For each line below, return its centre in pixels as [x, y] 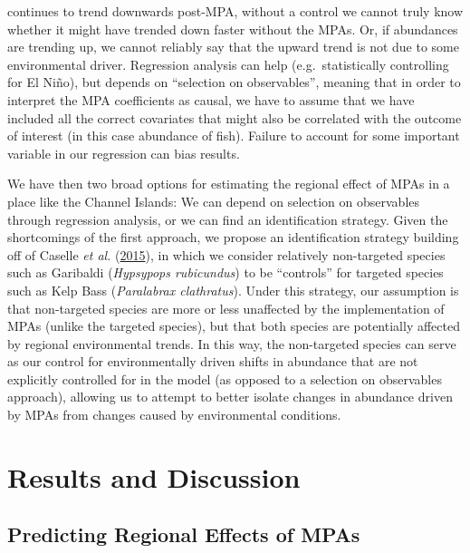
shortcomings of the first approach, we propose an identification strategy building [233, 237]
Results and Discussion [154, 476]
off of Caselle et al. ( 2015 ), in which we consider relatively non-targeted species [226, 254]
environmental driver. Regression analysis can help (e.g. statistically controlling [228, 64]
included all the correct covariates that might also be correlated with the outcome [235, 117]
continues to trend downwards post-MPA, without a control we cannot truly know [235, 11]
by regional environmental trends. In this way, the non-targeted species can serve [232, 343]
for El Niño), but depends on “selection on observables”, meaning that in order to [234, 82]
